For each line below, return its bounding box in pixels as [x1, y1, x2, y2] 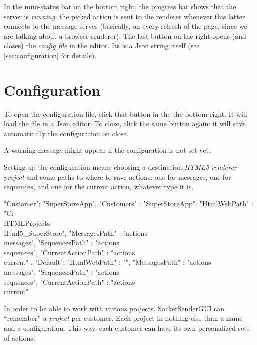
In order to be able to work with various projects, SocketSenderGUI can [4, 303, 225, 313]
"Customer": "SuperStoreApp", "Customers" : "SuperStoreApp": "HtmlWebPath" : [4, 198, 253, 208]
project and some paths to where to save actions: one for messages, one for [4, 171, 231, 182]
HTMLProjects [4, 218, 50, 228]
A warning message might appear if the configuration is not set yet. [4, 145, 211, 155]
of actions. [4, 332, 35, 343]
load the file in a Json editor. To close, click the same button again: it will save [4, 118, 246, 129]
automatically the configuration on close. [4, 128, 129, 138]
